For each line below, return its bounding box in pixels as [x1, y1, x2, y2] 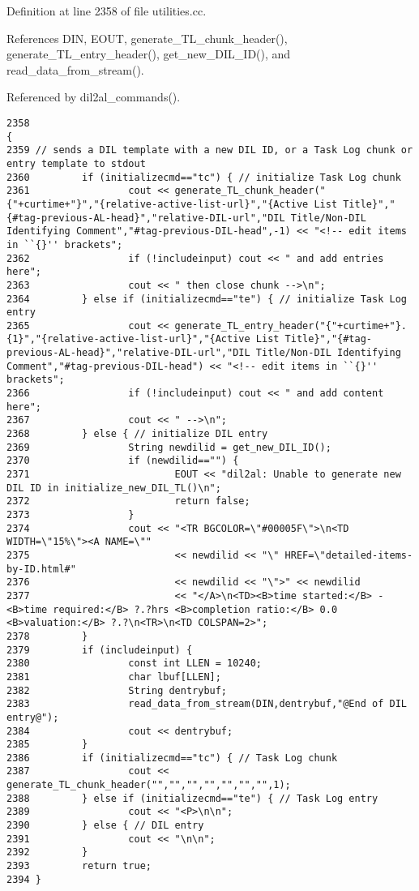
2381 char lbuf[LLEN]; [6, 670, 221, 683]
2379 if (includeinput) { [6, 644, 193, 656]
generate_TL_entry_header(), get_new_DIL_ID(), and [6, 45, 291, 62]
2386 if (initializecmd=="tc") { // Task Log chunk [6, 752, 338, 764]
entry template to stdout [6, 157, 146, 169]
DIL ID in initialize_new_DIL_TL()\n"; [6, 482, 221, 494]
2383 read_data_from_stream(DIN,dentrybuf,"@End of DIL [6, 698, 407, 710]
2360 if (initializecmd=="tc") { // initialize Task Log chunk [6, 171, 401, 183]
